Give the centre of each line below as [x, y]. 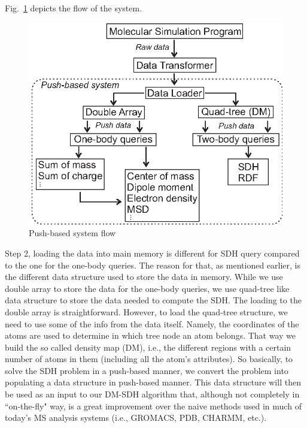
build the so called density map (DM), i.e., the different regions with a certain [148, 347]
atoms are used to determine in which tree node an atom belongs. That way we [151, 335]
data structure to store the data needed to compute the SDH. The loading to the [153, 300]
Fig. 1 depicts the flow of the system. [74, 8]
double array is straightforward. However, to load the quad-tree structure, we [146, 311]
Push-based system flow [72, 233]
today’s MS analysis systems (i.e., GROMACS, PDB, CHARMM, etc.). [136, 418]
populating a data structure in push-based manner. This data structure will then [153, 382]
